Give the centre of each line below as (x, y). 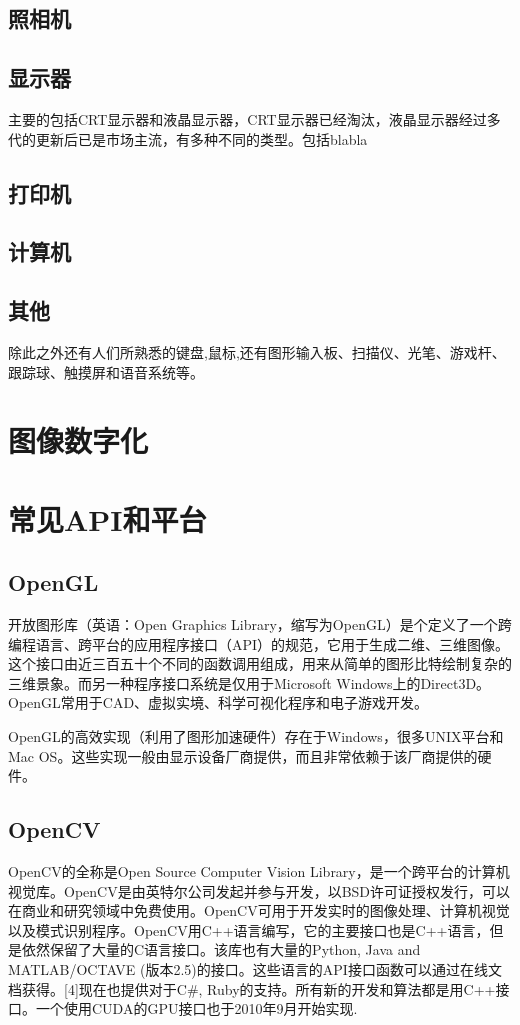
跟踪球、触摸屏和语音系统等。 (106, 371)
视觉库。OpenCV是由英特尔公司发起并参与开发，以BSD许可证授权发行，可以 (259, 890)
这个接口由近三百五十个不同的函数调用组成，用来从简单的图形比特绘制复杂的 (260, 663)
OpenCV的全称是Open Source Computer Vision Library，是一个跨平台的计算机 (259, 871)
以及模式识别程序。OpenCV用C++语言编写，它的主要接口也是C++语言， (249, 929)
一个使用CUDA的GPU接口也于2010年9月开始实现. (196, 1008)
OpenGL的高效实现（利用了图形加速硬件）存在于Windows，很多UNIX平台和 (256, 736)
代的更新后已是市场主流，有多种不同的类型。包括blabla (188, 138)
